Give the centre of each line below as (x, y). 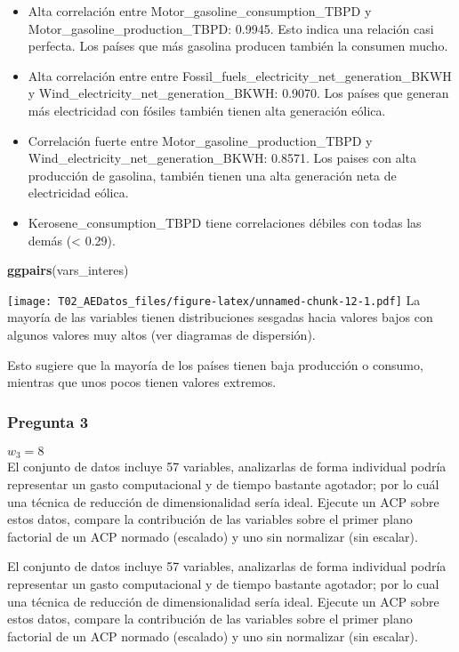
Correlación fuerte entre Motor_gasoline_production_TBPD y (200, 140)
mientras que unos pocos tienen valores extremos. (142, 382)
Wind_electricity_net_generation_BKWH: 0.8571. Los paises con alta (222, 158)
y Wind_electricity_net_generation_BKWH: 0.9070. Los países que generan (238, 93)
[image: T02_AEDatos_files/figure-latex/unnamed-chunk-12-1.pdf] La (214, 299)
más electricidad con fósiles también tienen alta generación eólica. (207, 110)
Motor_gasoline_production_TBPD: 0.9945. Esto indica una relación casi (231, 28)
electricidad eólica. (78, 193)
